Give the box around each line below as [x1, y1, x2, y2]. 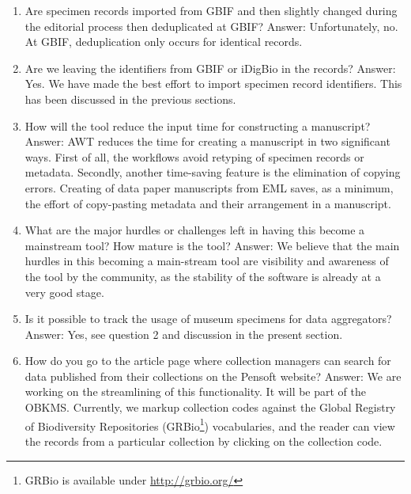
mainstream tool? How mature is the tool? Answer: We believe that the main [25, 237, 400, 253]
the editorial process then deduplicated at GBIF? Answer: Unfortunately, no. [25, 17, 398, 34]
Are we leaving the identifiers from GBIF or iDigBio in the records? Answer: [25, 59, 396, 76]
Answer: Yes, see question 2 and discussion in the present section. [25, 325, 343, 342]
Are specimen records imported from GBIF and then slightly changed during [25, 2, 398, 18]
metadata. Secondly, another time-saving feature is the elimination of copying [25, 164, 401, 180]
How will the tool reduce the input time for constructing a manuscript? [25, 117, 371, 134]
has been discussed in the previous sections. [25, 90, 236, 107]
